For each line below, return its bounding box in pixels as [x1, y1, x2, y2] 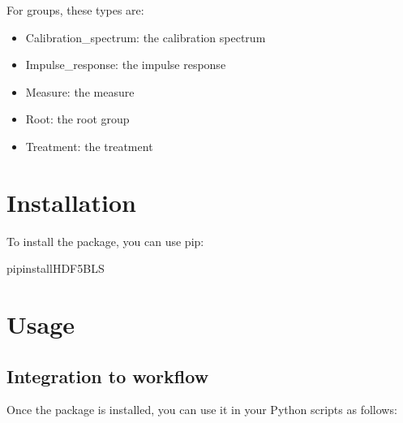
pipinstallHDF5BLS [6, 260, 105, 277]
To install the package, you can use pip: [6, 232, 204, 249]
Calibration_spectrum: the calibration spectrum [25, 28, 266, 45]
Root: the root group [25, 110, 130, 127]
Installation [6, 185, 136, 218]
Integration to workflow [6, 363, 209, 388]
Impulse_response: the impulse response [25, 56, 226, 73]
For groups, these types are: [6, 2, 144, 18]
